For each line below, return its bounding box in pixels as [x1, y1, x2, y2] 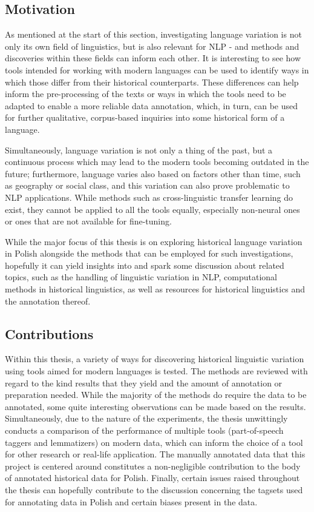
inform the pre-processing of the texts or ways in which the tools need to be [5, 87, 286, 100]
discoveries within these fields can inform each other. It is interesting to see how [5, 52, 301, 64]
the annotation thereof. [5, 294, 91, 307]
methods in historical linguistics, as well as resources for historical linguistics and [5, 283, 306, 295]
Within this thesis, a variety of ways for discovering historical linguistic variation [5, 352, 304, 365]
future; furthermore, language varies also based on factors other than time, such [5, 167, 301, 180]
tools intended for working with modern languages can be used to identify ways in [5, 63, 309, 76]
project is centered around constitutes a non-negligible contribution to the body [5, 459, 301, 472]
